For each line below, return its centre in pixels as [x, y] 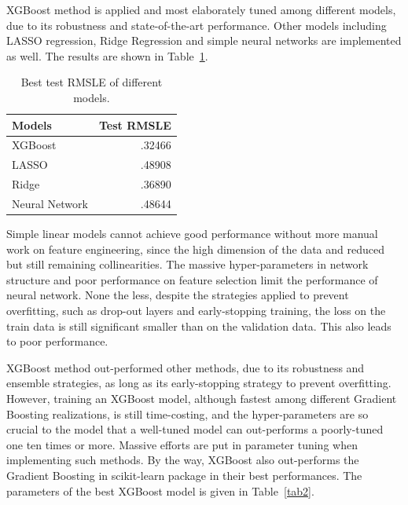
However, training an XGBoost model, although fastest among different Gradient [202, 398]
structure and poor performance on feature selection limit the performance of [192, 279]
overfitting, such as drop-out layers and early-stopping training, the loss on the [196, 310]
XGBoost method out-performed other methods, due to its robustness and [186, 367]
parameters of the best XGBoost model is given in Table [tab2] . [160, 490]
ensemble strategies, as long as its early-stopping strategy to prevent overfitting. [199, 383]
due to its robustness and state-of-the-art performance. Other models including [197, 25]
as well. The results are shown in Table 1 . [107, 55]
